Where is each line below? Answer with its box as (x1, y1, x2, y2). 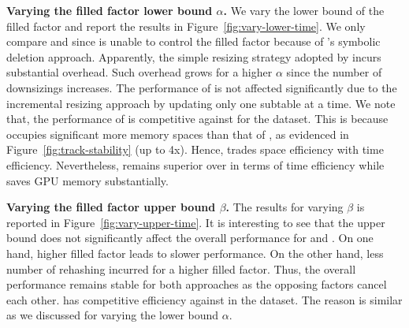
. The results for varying (225, 199, 344, 215)
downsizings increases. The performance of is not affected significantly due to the (6, 79, 397, 95)
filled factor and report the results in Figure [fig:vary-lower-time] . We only (6, 17, 366, 34)
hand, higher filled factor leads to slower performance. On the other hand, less (6, 244, 384, 261)
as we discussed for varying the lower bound (6, 307, 219, 323)
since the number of (286, 64, 382, 80)
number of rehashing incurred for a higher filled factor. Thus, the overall (6, 260, 356, 277)
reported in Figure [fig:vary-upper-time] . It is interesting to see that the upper (6, 214, 385, 230)
